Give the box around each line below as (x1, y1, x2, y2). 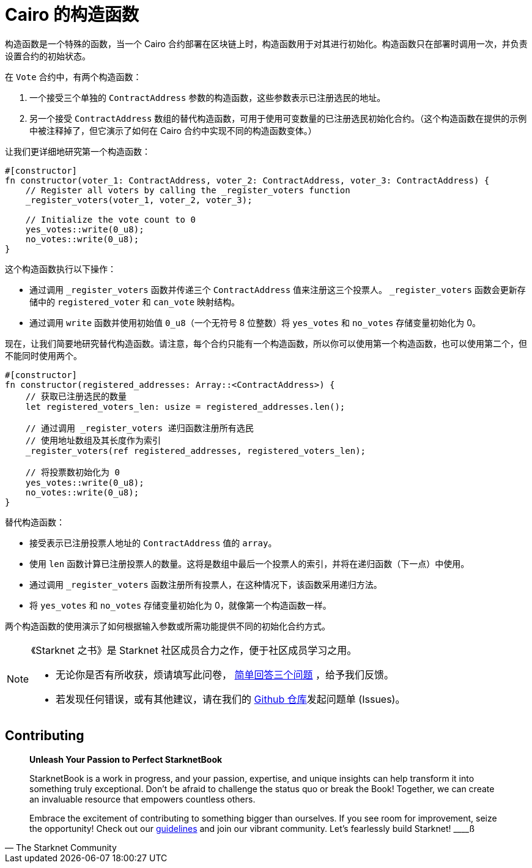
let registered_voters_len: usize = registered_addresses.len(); (25, 401, 345, 412)
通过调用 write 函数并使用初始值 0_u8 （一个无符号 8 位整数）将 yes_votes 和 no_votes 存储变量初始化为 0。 (29, 317, 481, 328)
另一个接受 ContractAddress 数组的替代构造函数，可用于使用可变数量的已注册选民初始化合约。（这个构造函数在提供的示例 (29, 113, 527, 124)
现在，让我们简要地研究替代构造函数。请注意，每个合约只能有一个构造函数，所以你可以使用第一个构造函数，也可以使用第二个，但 (5, 338, 527, 349)
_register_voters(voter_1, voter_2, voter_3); (25, 195, 253, 205)
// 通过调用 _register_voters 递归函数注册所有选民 (25, 423, 254, 433)
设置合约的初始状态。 (5, 50, 91, 61)
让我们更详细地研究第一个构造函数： (5, 146, 150, 157)
